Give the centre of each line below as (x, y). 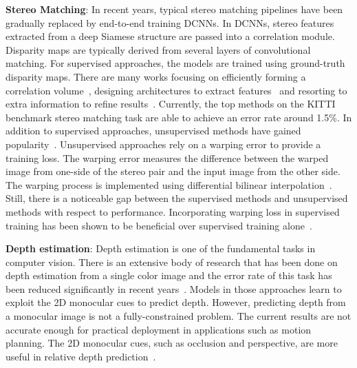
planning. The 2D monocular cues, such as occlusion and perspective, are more (172, 343)
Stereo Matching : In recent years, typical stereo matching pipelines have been (174, 9)
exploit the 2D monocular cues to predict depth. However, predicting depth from (176, 302)
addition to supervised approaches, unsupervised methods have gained (153, 131)
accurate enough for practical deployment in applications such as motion (159, 329)
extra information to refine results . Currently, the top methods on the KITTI (171, 104)
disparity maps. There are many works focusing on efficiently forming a (156, 76)
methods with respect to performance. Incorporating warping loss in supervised (173, 211)
